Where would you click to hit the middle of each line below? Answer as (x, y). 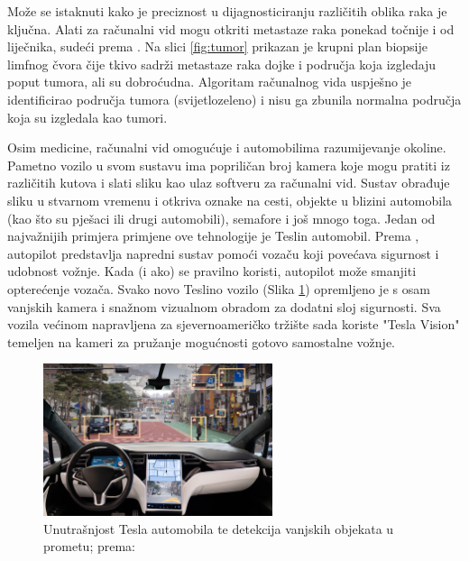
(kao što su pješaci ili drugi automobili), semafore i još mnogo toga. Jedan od (221, 218)
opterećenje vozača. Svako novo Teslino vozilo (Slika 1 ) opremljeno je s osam (219, 288)
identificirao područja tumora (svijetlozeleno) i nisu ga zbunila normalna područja (234, 99)
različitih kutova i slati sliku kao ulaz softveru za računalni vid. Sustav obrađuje (229, 183)
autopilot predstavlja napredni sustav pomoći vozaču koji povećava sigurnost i (223, 253)
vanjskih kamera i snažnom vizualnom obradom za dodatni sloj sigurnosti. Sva (224, 306)
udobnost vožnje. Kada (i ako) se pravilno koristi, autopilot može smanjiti (212, 271)
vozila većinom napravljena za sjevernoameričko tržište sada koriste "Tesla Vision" (234, 324)
